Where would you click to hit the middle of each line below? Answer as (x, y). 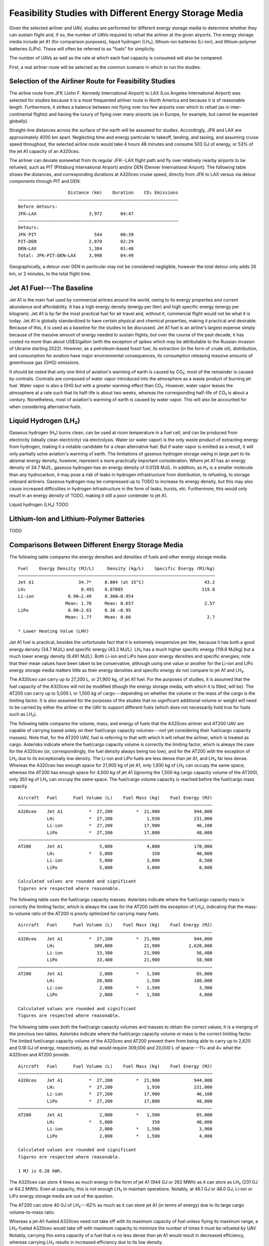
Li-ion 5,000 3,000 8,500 (130, 860)
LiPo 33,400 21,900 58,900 (130, 960)
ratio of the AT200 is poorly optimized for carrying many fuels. (96, 913)
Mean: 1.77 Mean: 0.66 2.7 (140, 617)
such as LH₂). (23, 714)
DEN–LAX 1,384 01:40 (76, 248)
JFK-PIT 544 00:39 (76, 234)
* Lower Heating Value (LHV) (54, 631)
